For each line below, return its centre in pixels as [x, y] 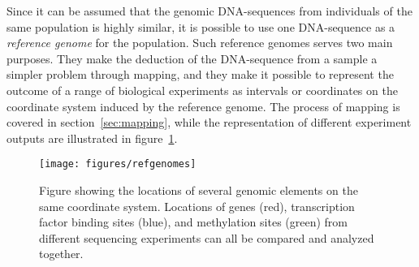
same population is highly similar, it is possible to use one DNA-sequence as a [201, 26]
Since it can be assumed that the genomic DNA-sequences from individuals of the [209, 11]
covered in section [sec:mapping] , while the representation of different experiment [209, 122]
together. [61, 254]
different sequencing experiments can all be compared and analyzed [207, 237]
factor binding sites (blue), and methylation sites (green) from [194, 222]
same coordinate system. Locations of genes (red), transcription [197, 206]
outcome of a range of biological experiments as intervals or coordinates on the [202, 90]
